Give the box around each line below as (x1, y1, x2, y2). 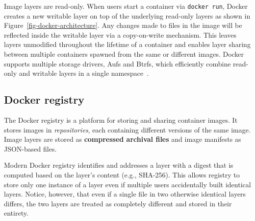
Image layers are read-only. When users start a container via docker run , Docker (4, 1, 248, 11)
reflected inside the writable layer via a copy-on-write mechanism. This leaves (4, 29, 237, 40)
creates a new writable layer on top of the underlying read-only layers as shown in (4, 10, 251, 21)
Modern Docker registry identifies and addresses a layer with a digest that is (4, 160, 233, 170)
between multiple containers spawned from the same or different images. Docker (4, 49, 244, 59)
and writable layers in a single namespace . (19, 68, 149, 78)
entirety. (4, 208, 28, 218)
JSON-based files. (4, 143, 57, 154)
